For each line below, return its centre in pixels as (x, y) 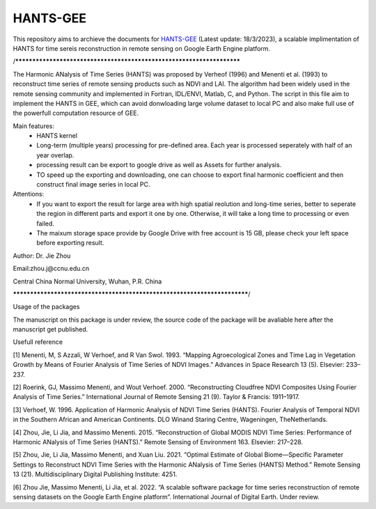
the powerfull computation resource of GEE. (76, 113)
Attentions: (29, 194)
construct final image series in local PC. (93, 185)
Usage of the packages (46, 307)
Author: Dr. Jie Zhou (42, 256)
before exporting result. (70, 243)
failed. (46, 224)
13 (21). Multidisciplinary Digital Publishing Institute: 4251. (95, 474)
